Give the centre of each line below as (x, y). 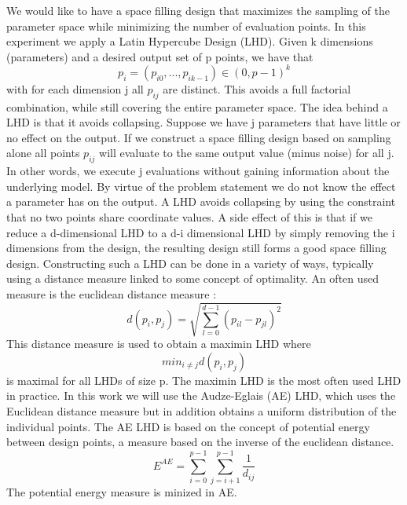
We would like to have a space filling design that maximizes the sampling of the (198, 10)
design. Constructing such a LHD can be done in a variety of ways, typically (190, 263)
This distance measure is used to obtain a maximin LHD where (159, 344)
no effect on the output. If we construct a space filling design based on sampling (199, 137)
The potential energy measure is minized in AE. (122, 491)
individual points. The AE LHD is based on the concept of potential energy (188, 426)
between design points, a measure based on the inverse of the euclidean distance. (200, 442)
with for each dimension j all (75, 88)
